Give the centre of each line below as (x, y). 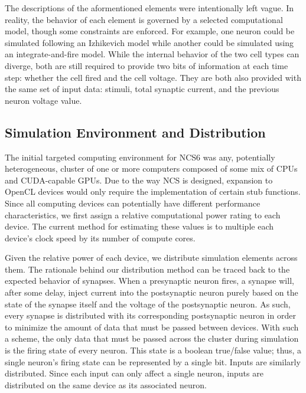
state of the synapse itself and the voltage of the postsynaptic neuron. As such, (148, 304)
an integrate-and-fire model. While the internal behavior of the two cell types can (152, 54)
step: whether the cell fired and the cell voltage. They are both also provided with (153, 77)
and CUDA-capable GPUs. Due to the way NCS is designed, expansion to (139, 180)
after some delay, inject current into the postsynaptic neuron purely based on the (152, 292)
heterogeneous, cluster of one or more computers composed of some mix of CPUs (151, 168)
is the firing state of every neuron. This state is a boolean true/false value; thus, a (153, 350)
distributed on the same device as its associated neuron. (106, 384)
